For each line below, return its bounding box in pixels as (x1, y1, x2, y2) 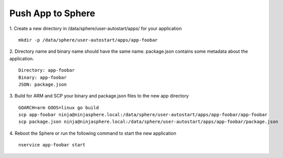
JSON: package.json (18, 81, 67, 87)
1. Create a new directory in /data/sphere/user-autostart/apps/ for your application (9, 25, 182, 31)
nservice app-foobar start (18, 142, 86, 148)
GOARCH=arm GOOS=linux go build (18, 105, 99, 110)
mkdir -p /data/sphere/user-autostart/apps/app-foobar (18, 37, 158, 43)
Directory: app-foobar (18, 68, 75, 73)
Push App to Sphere (9, 8, 96, 19)
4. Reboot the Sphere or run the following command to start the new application (9, 130, 176, 136)
